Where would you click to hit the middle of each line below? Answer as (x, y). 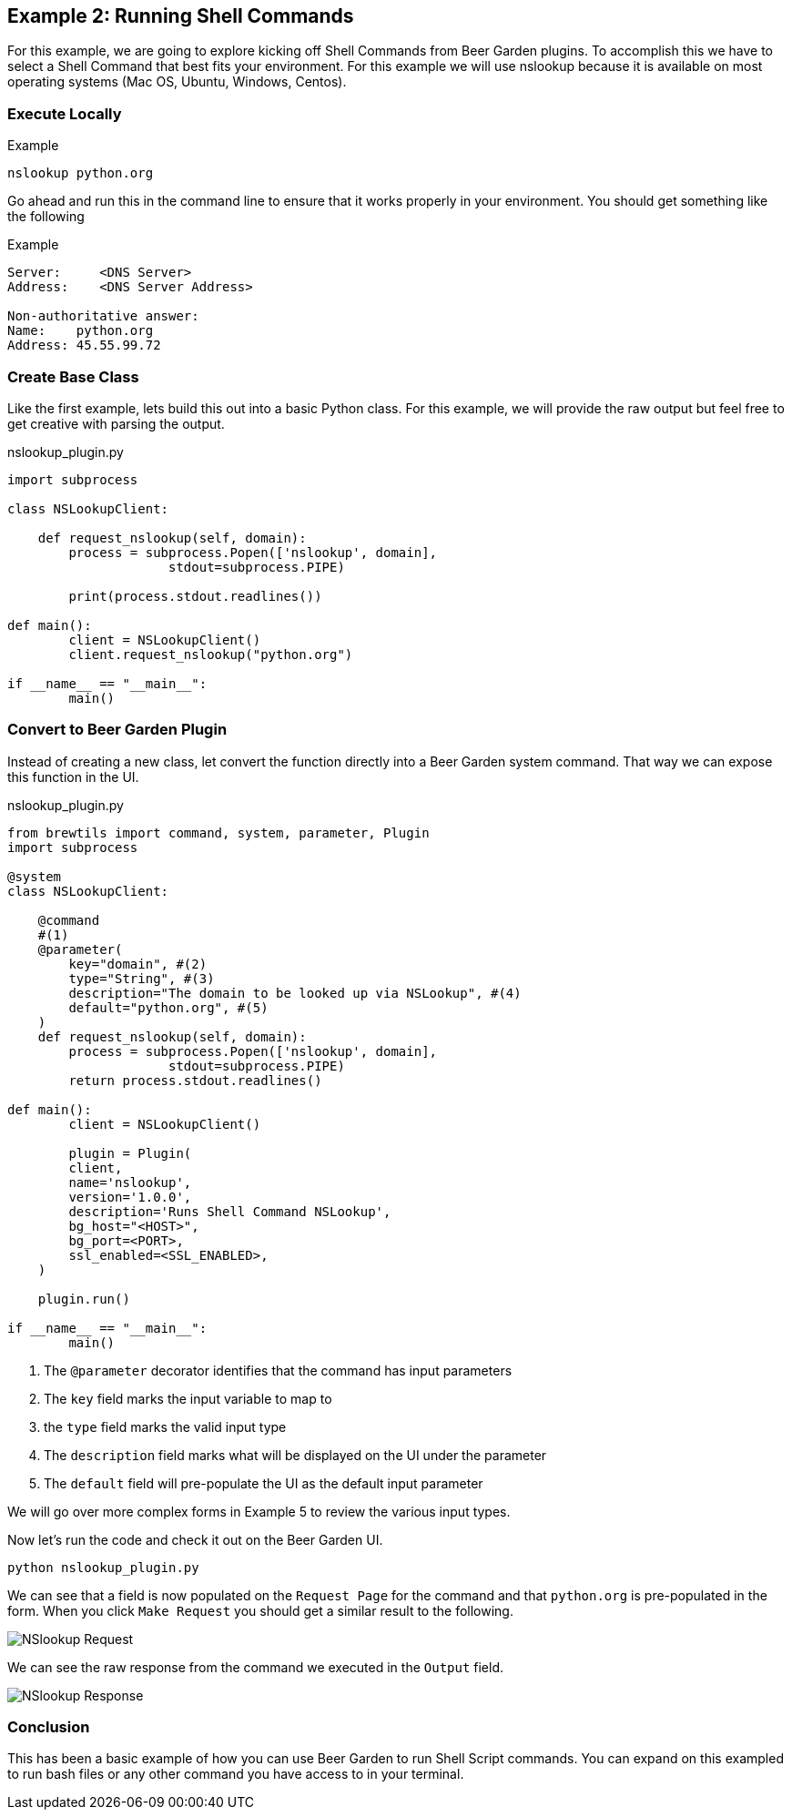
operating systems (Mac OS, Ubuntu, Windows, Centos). (177, 82)
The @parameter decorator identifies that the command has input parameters (278, 1370)
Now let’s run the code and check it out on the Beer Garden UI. (195, 1539)
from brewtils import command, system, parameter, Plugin (218, 832)
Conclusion (49, 1727)
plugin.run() (84, 1299)
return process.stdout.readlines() (195, 1080)
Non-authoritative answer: (103, 316)
